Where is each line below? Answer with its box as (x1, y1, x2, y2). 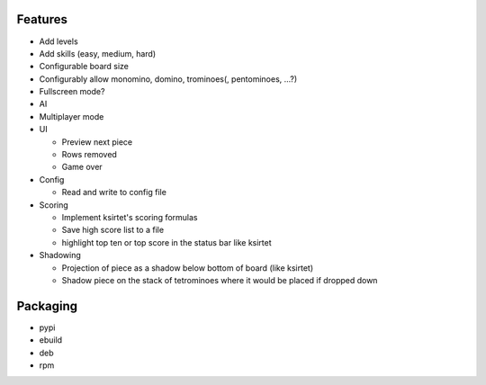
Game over (61, 162, 103, 173)
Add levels (39, 36, 78, 47)
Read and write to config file (61, 187, 166, 198)
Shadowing (39, 250, 81, 261)
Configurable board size (39, 61, 130, 72)
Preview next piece (61, 136, 133, 148)
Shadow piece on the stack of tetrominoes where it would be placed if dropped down (61, 274, 378, 285)
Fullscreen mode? (39, 86, 105, 97)
